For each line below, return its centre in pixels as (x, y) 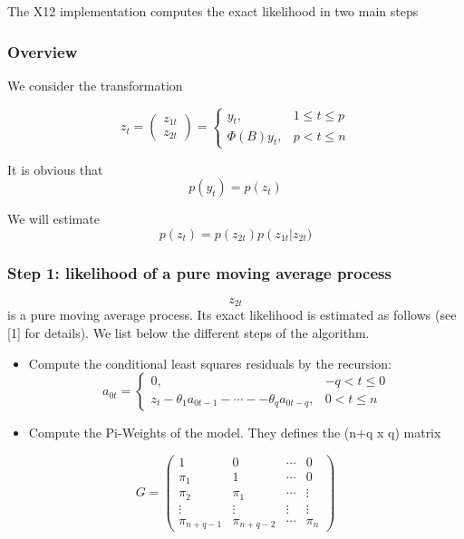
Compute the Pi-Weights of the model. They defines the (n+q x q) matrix (235, 433)
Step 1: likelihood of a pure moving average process (199, 272)
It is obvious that (55, 169)
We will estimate (53, 219)
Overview (43, 51)
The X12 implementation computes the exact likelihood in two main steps (213, 11)
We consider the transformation (95, 85)
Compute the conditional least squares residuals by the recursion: (210, 363)
